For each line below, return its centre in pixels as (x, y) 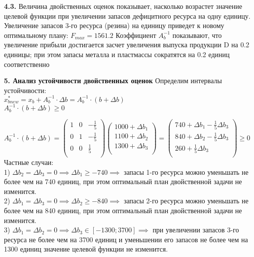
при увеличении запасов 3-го (196, 230)
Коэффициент (136, 35)
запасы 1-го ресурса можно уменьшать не (186, 172)
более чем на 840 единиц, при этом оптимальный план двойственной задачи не (123, 210)
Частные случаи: (29, 162)
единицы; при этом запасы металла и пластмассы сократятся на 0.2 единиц (117, 54)
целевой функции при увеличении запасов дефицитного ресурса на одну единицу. (127, 16)
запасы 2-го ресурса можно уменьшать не (186, 201)
